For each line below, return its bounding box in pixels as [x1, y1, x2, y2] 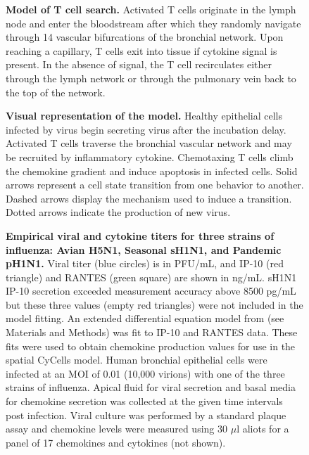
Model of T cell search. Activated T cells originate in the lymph [6, 2, 296, 16]
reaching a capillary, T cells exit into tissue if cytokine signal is [6, 43, 277, 58]
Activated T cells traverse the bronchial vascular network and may [6, 136, 292, 150]
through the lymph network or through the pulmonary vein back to [6, 70, 296, 85]
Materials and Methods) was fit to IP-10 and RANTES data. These [6, 325, 298, 340]
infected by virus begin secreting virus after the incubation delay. [6, 122, 286, 136]
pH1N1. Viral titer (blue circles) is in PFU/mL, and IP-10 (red [6, 256, 284, 271]
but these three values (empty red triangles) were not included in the [6, 297, 303, 312]
